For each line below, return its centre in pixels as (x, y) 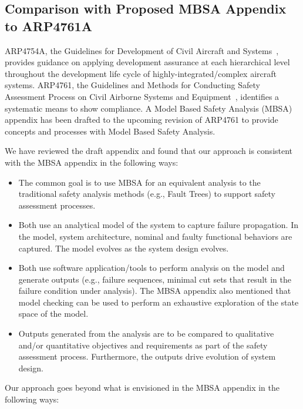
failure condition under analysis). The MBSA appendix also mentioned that (155, 291)
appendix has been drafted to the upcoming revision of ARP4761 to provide (142, 120)
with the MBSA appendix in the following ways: (92, 162)
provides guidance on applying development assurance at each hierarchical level (147, 62)
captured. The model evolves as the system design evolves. (124, 248)
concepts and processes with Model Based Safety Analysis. (110, 131)
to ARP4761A (48, 26)
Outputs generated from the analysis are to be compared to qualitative (146, 333)
